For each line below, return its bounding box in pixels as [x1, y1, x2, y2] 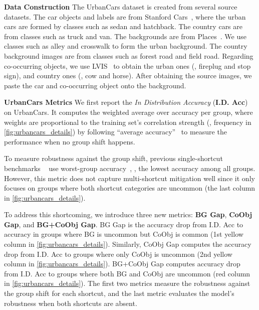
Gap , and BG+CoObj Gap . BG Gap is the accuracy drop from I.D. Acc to [4, 219, 243, 229]
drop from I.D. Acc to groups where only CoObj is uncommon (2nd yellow [4, 248, 232, 259]
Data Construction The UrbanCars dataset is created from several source [4, 2, 237, 12]
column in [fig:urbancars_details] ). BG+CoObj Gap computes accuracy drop [4, 258, 240, 269]
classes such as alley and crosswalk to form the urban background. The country [4, 41, 247, 51]
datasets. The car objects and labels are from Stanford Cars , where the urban [4, 11, 246, 22]
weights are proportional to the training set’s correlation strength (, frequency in [4, 116, 251, 127]
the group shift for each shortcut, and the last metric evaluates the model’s [4, 288, 234, 298]
